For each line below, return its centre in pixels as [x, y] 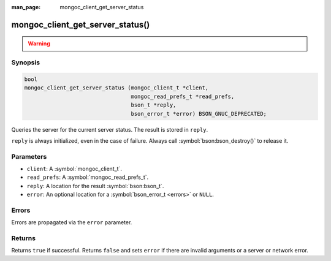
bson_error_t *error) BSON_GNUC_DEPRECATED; [199, 114]
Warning [39, 43]
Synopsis [25, 62]
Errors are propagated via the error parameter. [72, 222]
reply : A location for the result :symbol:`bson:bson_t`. [95, 186]
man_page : [26, 7]
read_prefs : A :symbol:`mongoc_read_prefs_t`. [88, 177]
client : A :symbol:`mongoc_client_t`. [74, 169]
